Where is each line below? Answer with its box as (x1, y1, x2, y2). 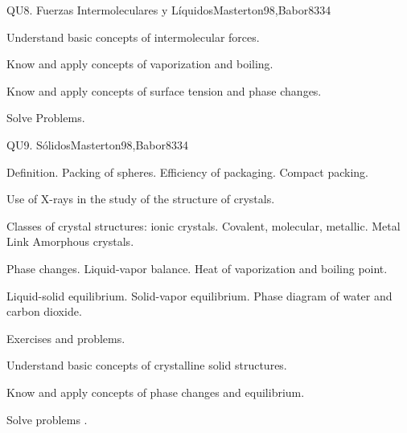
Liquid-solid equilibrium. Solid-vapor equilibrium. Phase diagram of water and (6, 287, 393, 304)
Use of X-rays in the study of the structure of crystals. (6, 190, 275, 207)
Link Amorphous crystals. (6, 233, 134, 250)
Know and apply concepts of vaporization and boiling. (6, 55, 273, 72)
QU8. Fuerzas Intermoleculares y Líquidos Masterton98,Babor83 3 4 (6, 2, 331, 18)
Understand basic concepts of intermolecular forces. (6, 28, 260, 45)
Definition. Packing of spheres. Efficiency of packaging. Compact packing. (6, 163, 368, 180)
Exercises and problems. (6, 329, 125, 346)
